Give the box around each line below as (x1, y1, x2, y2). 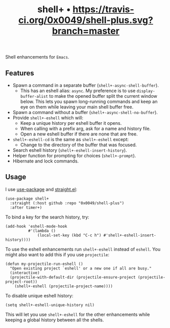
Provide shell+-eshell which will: (12, 115, 83, 121)
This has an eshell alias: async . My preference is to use (20, 88, 136, 94)
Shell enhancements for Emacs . (5, 54, 69, 60)
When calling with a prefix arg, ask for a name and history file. (20, 126, 151, 131)
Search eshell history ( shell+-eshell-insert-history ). (12, 147, 127, 153)
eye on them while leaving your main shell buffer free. (20, 104, 134, 110)
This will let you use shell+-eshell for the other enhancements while (5, 311, 150, 317)
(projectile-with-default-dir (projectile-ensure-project (10, 275, 136, 280)
